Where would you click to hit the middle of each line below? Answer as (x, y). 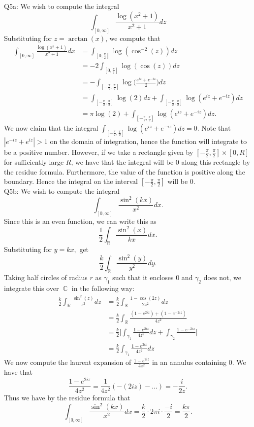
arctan (78, 39)
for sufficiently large (34, 161)
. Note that (214, 128)
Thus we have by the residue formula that (67, 398)
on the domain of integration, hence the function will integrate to (148, 141)
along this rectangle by (216, 161)
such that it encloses (143, 277)
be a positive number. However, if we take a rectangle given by (99, 152)
